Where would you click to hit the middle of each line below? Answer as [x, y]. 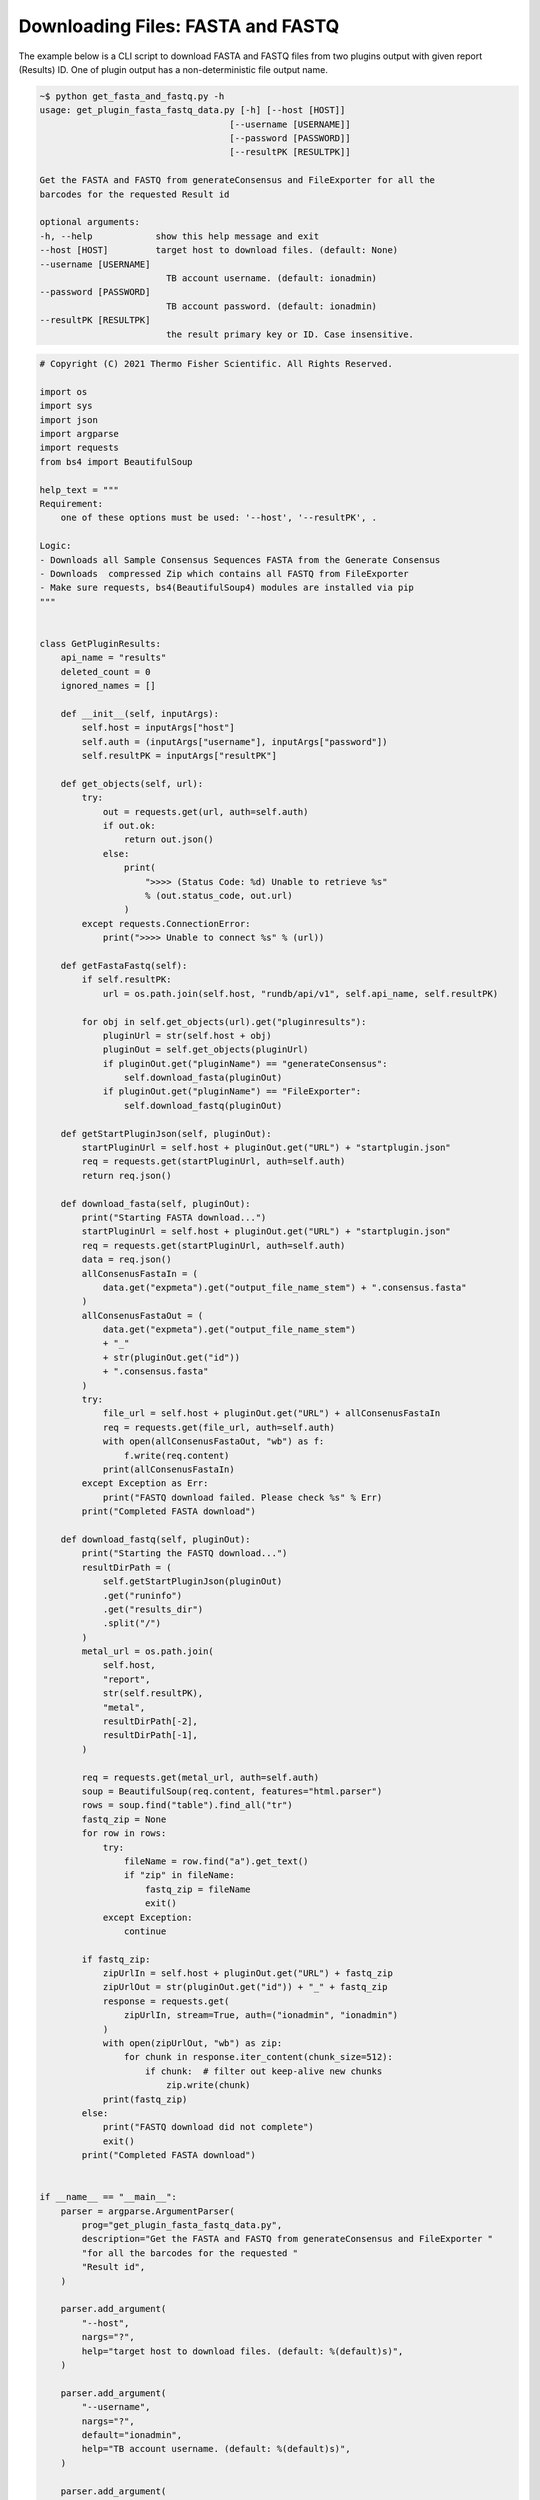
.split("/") [132, 1623]
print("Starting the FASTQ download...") [184, 1553]
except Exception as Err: [145, 1483]
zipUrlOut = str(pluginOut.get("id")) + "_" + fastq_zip [245, 1987]
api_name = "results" [113, 658]
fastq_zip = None [124, 1819]
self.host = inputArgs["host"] [158, 728]
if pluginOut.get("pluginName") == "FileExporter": [232, 1091]
